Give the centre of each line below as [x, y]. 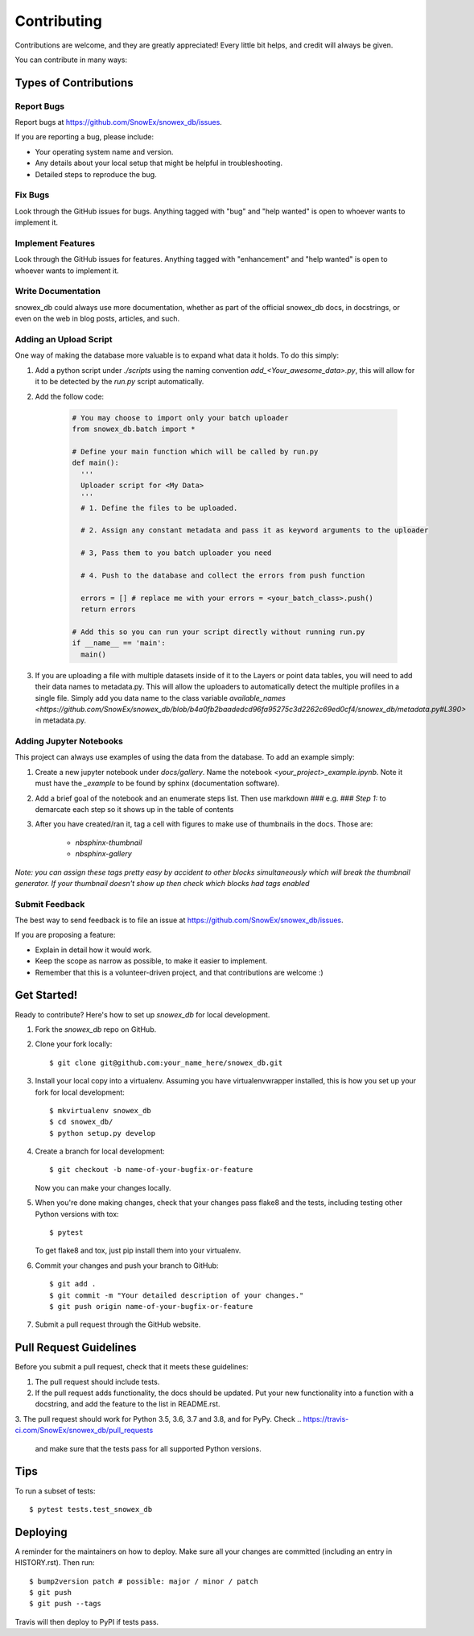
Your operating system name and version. [104, 151]
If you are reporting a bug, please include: [84, 137]
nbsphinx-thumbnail [109, 843]
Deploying [41, 1532]
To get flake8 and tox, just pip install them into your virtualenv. [138, 1251]
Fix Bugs [32, 195]
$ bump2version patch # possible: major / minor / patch [144, 1581]
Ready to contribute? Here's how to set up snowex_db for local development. [142, 1014]
